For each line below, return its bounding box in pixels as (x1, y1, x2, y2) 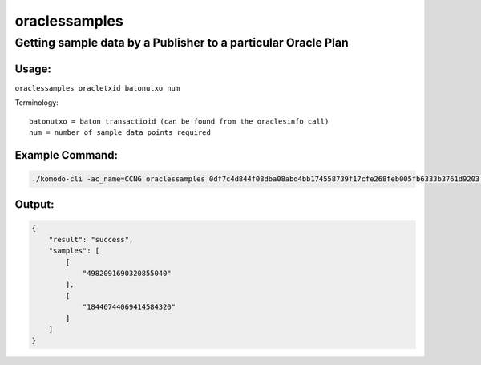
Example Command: (14, 148, 118, 162)
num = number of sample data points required (29, 128, 212, 136)
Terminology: (14, 98, 59, 107)
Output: (14, 197, 55, 212)
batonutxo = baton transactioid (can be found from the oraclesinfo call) (29, 116, 329, 126)
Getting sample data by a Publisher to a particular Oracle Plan (14, 35, 349, 50)
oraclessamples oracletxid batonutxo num (14, 83, 180, 92)
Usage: (14, 62, 52, 75)
